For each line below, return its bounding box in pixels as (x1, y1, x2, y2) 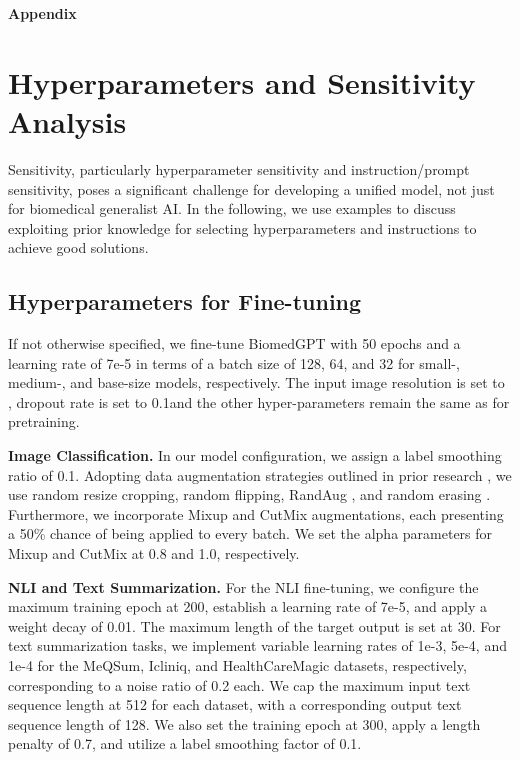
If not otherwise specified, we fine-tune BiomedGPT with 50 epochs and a (8, 333, 461, 354)
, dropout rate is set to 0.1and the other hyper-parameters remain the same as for (8, 391, 510, 412)
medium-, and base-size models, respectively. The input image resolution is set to (8, 372, 505, 393)
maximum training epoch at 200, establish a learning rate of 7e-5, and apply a (8, 596, 488, 617)
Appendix (8, 3, 77, 23)
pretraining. (8, 411, 80, 432)
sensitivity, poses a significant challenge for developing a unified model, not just (8, 178, 495, 199)
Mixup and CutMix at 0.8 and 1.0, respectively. (8, 543, 300, 564)
